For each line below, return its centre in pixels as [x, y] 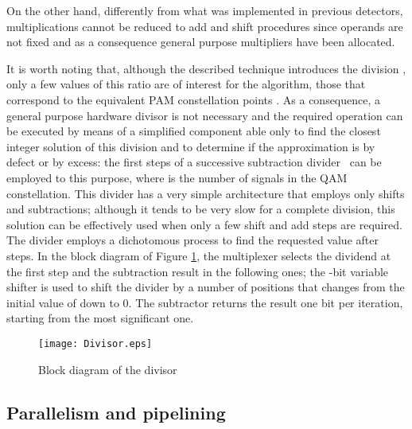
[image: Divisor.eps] [95, 343]
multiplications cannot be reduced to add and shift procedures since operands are [205, 26]
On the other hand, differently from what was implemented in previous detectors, [205, 10]
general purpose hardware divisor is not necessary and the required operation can [205, 115]
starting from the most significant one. [100, 318]
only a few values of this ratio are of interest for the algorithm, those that [186, 84]
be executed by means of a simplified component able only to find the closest [194, 131]
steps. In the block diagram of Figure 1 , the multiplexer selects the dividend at [199, 255]
